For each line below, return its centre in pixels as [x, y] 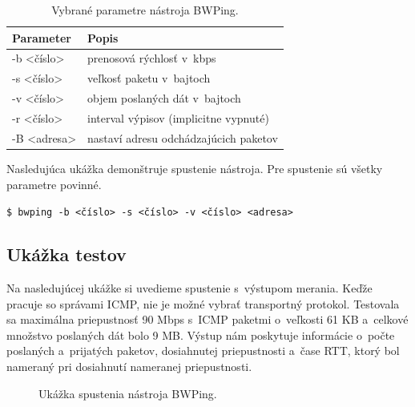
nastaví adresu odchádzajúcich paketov [183, 137]
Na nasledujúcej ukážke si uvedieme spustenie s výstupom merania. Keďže [189, 287]
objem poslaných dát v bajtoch [164, 98]
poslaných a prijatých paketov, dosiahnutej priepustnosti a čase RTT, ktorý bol [203, 351]
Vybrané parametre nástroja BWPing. [145, 10]
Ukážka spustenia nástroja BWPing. [128, 393]
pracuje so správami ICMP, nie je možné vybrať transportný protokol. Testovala [203, 303]
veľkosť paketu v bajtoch [149, 78]
